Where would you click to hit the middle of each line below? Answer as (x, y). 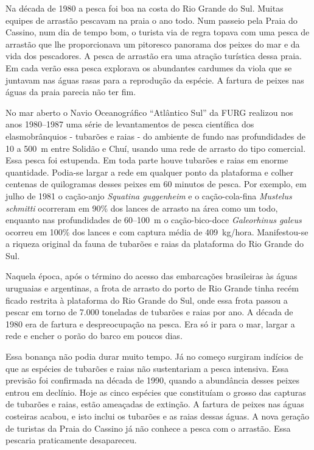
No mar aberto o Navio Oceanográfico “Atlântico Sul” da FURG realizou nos (149, 112)
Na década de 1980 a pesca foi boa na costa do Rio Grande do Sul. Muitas (145, 8)
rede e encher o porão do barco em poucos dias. (94, 336)
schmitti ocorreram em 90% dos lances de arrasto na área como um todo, (142, 208)
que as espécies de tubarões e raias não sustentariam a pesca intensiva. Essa (147, 368)
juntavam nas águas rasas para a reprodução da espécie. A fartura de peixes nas (155, 80)
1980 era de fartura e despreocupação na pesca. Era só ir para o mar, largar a (150, 323)
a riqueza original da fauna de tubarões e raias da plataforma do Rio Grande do (155, 244)
